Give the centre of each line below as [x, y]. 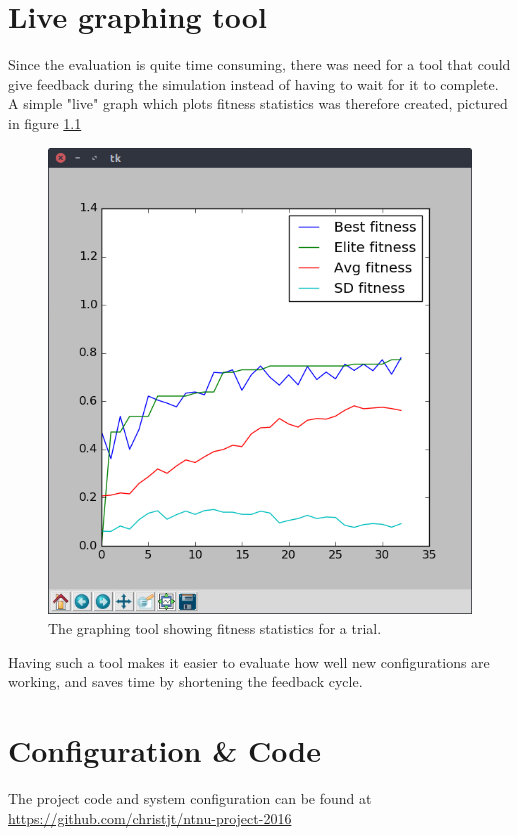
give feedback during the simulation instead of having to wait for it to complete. [253, 83]
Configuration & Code [164, 750]
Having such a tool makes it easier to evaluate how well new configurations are [249, 661]
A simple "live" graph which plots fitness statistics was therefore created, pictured [258, 103]
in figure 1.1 [45, 122]
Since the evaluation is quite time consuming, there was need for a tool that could [259, 64]
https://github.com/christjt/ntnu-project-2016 [150, 817]
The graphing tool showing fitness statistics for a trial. [215, 628]
